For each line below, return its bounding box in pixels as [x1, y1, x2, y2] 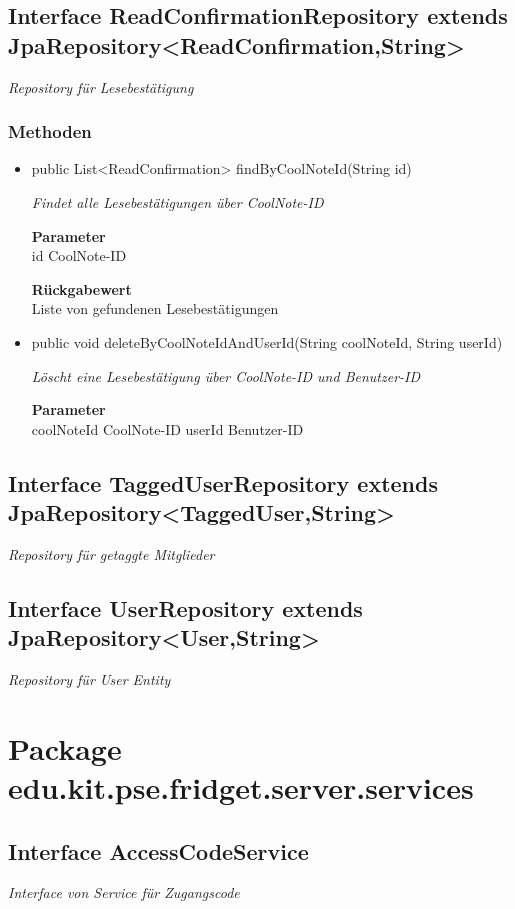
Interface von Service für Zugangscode [8, 882, 240, 903]
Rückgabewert [31, 278, 132, 299]
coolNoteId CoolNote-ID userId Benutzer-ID [31, 418, 304, 439]
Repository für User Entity [8, 669, 171, 690]
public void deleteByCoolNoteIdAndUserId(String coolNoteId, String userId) [31, 331, 503, 352]
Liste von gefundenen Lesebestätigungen [31, 298, 279, 319]
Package [8, 727, 122, 768]
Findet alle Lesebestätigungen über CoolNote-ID [31, 192, 324, 212]
